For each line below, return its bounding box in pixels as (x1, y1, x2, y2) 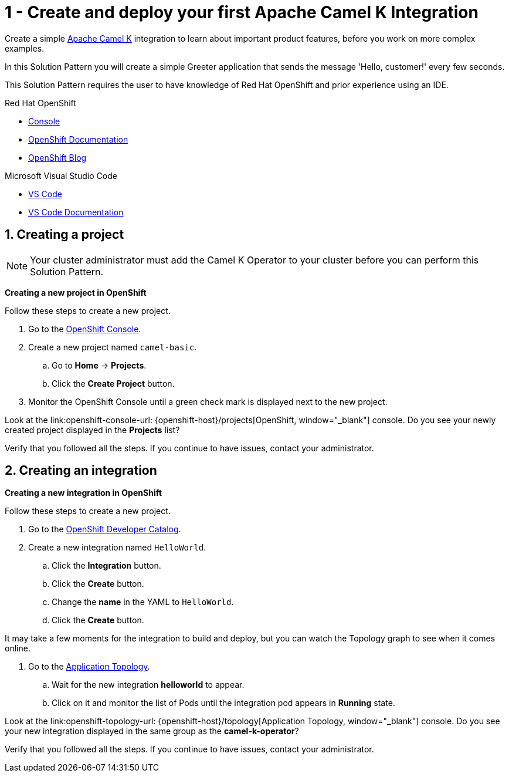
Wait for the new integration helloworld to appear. (52, 680, 245, 690)
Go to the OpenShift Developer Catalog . (28, 524, 181, 535)
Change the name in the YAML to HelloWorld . (52, 597, 234, 607)
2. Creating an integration (5, 463, 157, 478)
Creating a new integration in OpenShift (5, 488, 162, 498)
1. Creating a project (5, 227, 124, 242)
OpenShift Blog (28, 152, 87, 163)
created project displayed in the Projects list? (5, 424, 180, 435)
